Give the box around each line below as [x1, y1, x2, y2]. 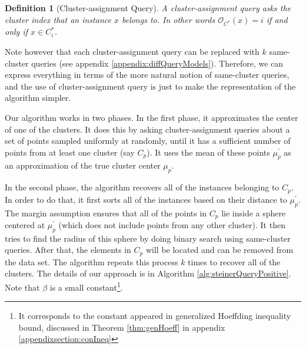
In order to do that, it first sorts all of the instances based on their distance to [5, 193, 287, 205]
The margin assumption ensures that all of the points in [5, 206, 207, 219]
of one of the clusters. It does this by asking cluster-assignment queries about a [5, 123, 290, 135]
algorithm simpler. [5, 91, 71, 104]
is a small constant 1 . [49, 279, 123, 293]
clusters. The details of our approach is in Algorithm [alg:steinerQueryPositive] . [5, 267, 291, 279]
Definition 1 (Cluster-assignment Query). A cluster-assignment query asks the [5, 2, 291, 14]
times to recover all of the [188, 255, 281, 268]
